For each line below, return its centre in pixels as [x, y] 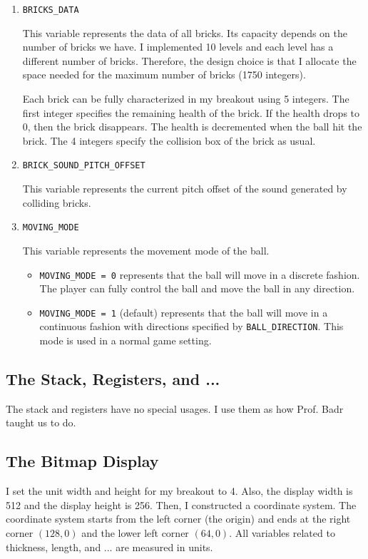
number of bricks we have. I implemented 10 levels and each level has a [178, 47]
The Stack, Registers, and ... [113, 379]
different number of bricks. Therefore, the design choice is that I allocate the [189, 60]
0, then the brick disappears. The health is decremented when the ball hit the [192, 127]
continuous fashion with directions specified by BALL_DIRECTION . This [191, 326]
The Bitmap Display [82, 461]
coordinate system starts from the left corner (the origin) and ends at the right [178, 519]
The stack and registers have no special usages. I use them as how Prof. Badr [175, 408]
